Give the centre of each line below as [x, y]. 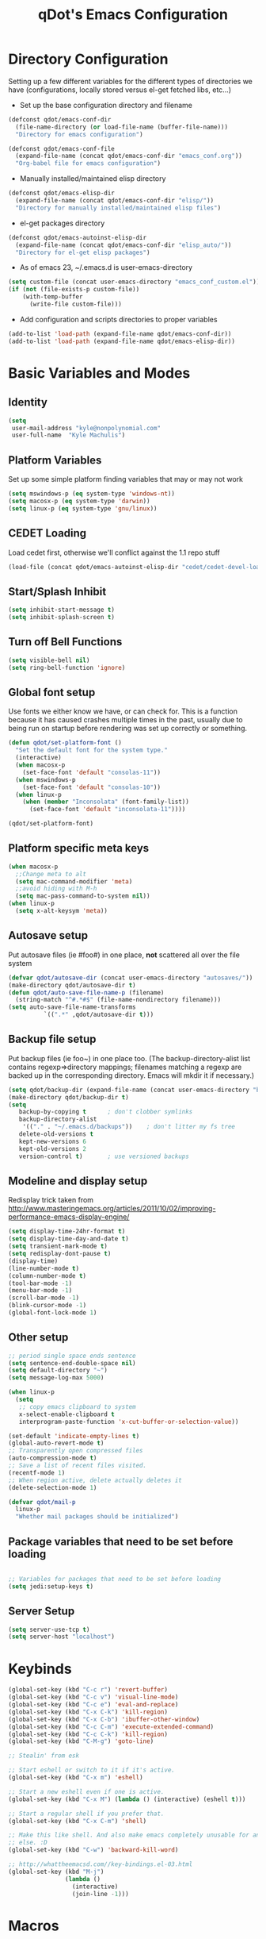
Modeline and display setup [78, 1181]
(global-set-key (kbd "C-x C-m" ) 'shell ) [78, 1821]
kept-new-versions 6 [53, 1141]
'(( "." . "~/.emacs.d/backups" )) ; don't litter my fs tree [129, 1127]
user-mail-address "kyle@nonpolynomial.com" [86, 428]
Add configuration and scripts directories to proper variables [118, 319]
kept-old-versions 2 [53, 1148]
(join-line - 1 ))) [100, 1894]
